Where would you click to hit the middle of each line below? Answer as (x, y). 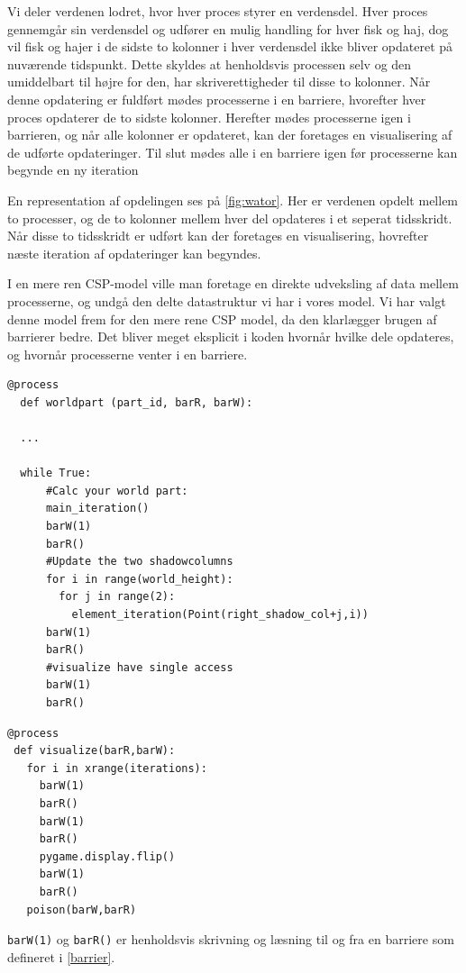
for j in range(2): (117, 597)
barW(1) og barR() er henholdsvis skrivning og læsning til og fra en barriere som (231, 939)
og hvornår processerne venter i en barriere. (128, 354)
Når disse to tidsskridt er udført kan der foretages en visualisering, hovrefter (218, 236)
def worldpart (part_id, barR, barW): (137, 402)
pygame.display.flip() (107, 856)
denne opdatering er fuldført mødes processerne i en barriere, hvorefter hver (217, 99)
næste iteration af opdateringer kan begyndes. (134, 253)
